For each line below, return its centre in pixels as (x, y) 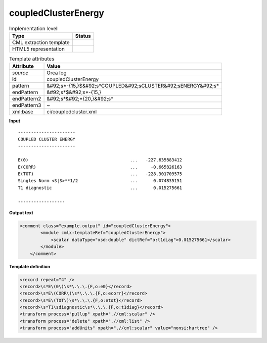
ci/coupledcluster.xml (72, 112)
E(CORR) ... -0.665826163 (100, 167)
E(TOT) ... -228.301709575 (100, 174)
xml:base (23, 112)
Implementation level (33, 28)
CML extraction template (41, 42)
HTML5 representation (39, 49)
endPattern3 (27, 105)
